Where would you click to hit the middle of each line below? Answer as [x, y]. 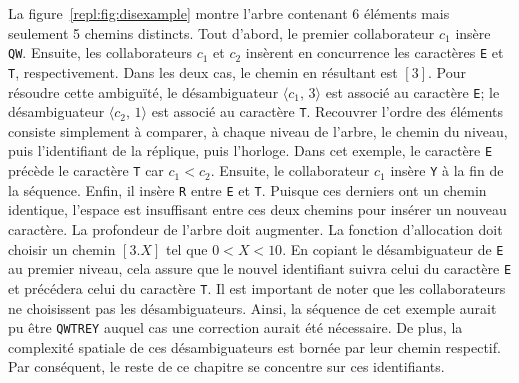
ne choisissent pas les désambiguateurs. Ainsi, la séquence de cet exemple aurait [252, 307]
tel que [186, 248]
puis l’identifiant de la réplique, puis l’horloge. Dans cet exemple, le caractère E [250, 150]
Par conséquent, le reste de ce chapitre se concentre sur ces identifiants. [226, 366]
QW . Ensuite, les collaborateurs [100, 52]
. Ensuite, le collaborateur [290, 170]
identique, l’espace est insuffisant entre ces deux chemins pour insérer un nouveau [257, 209]
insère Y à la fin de [447, 170]
